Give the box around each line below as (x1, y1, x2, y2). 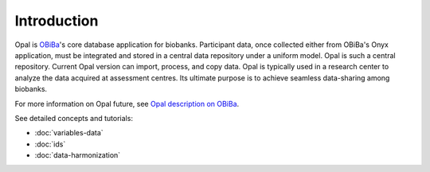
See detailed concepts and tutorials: (14, 113, 133, 123)
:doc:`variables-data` (34, 128, 104, 138)
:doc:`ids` (34, 139, 66, 149)
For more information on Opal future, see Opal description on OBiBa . (14, 99, 240, 108)
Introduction (14, 12, 99, 29)
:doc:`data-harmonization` (34, 150, 121, 160)
